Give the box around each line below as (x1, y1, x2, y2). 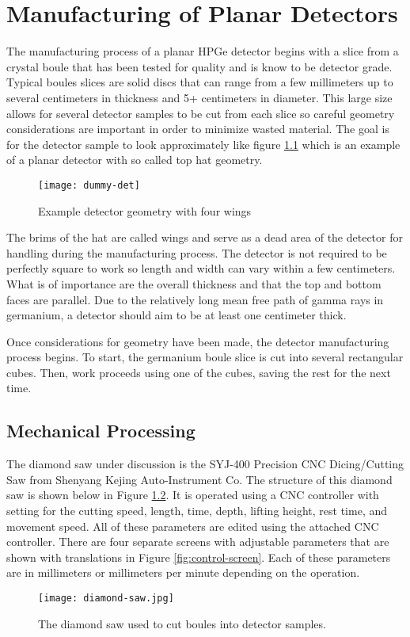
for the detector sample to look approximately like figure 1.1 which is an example (6, 135, 401, 152)
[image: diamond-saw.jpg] (38, 593, 174, 605)
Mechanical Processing (6, 418, 196, 443)
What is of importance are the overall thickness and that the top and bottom (6, 275, 382, 292)
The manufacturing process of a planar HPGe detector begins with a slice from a (6, 43, 399, 59)
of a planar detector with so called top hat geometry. (6, 151, 263, 168)
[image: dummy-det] (38, 179, 140, 191)
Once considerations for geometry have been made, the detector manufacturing (6, 333, 389, 349)
